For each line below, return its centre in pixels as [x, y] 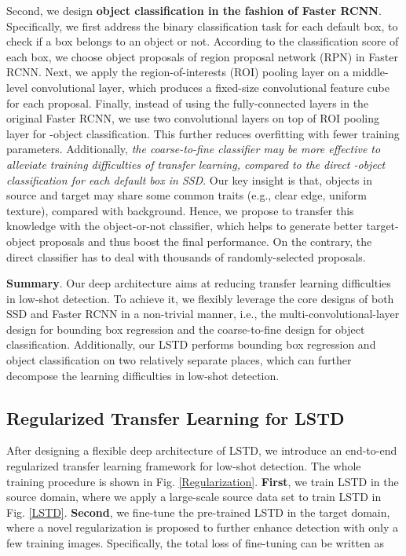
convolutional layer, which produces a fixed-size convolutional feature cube [210, 87]
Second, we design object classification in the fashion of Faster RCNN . [194, 10]
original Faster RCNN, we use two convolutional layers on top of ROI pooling [193, 118]
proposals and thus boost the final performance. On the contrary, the [205, 241]
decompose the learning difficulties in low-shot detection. [143, 375]
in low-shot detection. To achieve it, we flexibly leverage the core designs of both [200, 298]
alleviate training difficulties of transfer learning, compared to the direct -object [196, 164]
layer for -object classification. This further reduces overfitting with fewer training [203, 133]
